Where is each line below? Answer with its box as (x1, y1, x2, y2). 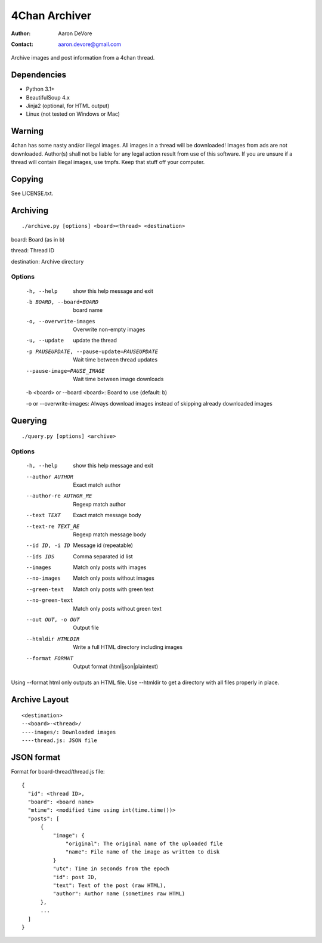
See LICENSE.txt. (11, 190, 54, 197)
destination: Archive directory (11, 258, 84, 265)
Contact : (11, 41, 34, 48)
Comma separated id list (73, 552, 133, 560)
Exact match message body (73, 512, 141, 519)
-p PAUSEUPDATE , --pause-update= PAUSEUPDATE (26, 348, 159, 355)
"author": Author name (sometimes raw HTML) (52, 891, 185, 897)
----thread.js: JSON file (21, 737, 98, 744)
